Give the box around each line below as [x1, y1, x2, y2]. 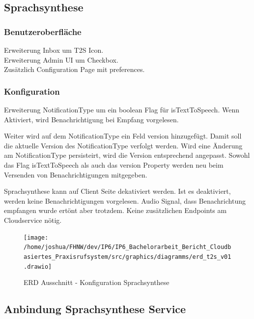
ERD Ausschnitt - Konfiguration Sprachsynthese [24, 277, 169, 287]
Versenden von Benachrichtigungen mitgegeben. [4, 169, 147, 179]
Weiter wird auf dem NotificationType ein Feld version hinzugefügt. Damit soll [4, 131, 242, 141]
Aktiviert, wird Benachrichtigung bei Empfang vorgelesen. [4, 114, 179, 124]
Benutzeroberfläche [4, 25, 82, 37]
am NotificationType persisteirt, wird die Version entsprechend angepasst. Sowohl [4, 150, 250, 160]
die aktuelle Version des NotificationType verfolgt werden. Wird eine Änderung [4, 140, 243, 150]
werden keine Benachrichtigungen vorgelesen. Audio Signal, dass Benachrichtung [4, 195, 246, 206]
